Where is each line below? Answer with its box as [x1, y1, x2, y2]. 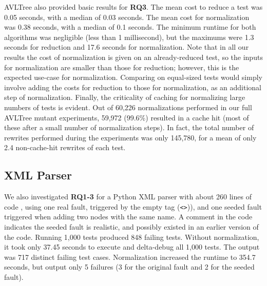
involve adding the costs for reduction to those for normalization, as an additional [4, 81, 262, 92]
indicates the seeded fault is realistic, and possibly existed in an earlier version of [4, 221, 259, 232]
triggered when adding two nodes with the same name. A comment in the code [4, 211, 253, 222]
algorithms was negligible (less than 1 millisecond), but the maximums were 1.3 [4, 31, 254, 42]
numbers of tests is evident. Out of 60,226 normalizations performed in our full [4, 101, 252, 112]
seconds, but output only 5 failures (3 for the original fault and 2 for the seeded [4, 261, 255, 272]
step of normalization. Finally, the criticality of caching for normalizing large [4, 92, 245, 103]
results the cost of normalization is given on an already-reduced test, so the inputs [4, 51, 263, 62]
